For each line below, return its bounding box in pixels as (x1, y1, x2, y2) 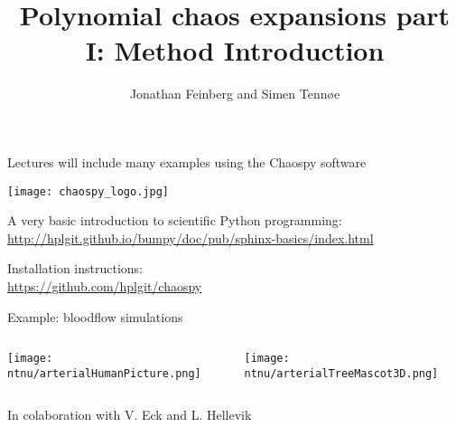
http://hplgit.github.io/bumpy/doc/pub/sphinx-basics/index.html (7, 228, 374, 247)
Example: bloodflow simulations (7, 307, 183, 326)
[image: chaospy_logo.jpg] (7, 185, 169, 198)
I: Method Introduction (85, 32, 385, 69)
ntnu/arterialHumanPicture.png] (7, 366, 201, 380)
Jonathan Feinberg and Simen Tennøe (129, 84, 340, 103)
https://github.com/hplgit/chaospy (7, 276, 202, 295)
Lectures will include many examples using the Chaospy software (7, 152, 367, 171)
